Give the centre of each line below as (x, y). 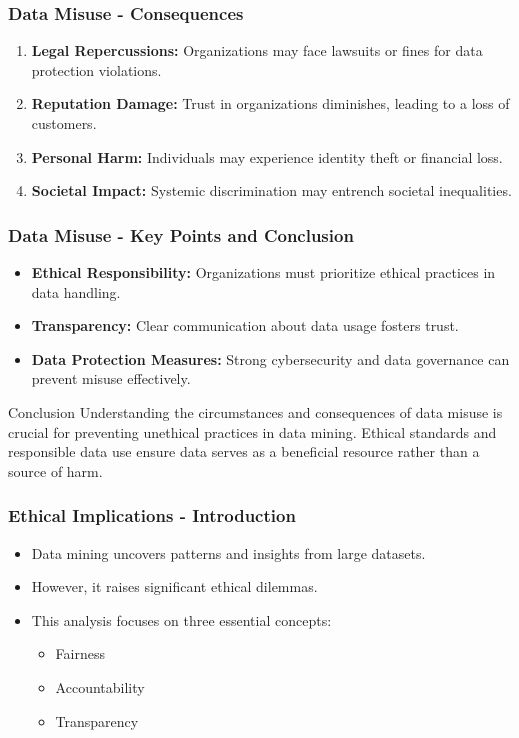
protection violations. (96, 69)
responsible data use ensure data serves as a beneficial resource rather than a (244, 451)
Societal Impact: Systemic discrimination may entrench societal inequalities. (271, 190)
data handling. (76, 291)
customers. (64, 123)
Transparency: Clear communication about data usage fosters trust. (245, 325)
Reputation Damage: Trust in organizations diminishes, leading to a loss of (270, 103)
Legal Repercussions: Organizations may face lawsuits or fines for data (257, 50)
